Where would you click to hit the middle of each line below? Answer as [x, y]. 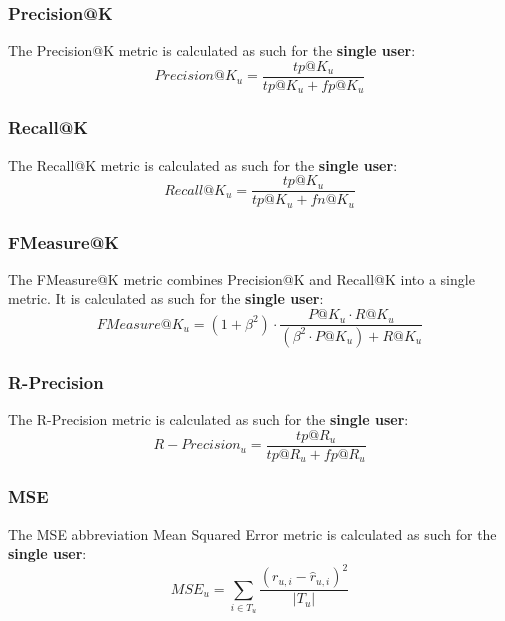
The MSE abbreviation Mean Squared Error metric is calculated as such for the [252, 533]
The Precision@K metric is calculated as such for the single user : [212, 50]
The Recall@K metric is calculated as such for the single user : [203, 164]
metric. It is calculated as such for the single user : [166, 298]
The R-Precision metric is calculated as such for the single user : [208, 419]
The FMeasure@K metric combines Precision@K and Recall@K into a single [241, 278]
